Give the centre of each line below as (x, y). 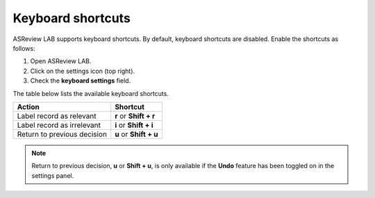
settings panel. (53, 175)
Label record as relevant (57, 116)
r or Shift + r (135, 116)
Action (28, 106)
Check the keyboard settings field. (81, 81)
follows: (24, 48)
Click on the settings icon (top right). (83, 71)
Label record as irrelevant (59, 125)
